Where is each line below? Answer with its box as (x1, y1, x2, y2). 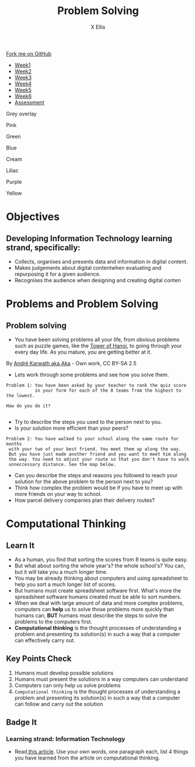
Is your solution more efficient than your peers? (14, 424, 129, 432)
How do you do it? (6, 403, 51, 409)
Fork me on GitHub (6, 50, 51, 57)
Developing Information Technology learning (6, 233, 173, 244)
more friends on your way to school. (14, 490, 102, 497)
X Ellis (90, 23, 106, 30)
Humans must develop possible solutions (14, 669, 114, 676)
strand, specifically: (6, 242, 81, 252)
